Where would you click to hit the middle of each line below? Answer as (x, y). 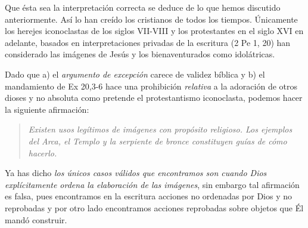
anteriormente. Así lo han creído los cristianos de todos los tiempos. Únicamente (151, 19)
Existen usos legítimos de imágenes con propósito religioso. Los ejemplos (160, 129)
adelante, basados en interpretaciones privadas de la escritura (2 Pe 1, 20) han (148, 42)
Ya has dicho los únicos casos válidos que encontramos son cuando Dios (136, 173)
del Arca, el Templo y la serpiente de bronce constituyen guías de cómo (158, 141)
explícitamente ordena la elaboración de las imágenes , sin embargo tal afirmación (152, 184)
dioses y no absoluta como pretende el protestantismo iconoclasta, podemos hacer (154, 98)
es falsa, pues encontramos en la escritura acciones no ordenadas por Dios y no (149, 196)
